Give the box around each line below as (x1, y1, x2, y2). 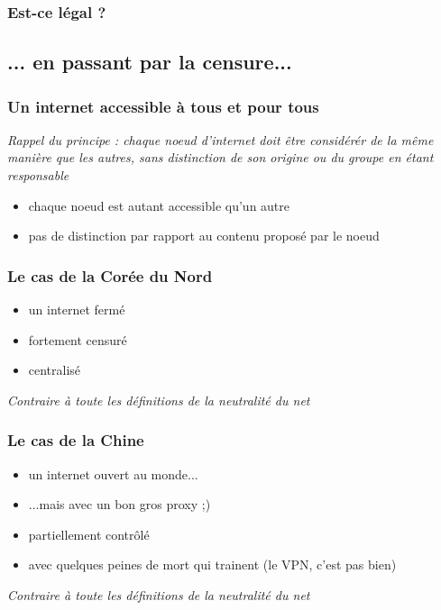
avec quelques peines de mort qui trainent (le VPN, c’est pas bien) (28, 555, 397, 574)
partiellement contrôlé (28, 524, 150, 543)
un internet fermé (28, 300, 125, 319)
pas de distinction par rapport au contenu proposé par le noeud (28, 226, 380, 245)
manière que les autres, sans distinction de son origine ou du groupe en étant (7, 148, 434, 167)
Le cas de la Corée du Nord (7, 264, 213, 287)
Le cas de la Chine (7, 429, 144, 451)
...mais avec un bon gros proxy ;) (28, 495, 211, 514)
